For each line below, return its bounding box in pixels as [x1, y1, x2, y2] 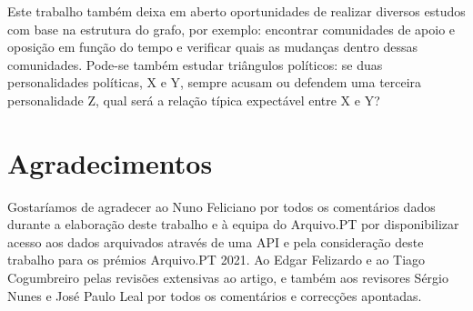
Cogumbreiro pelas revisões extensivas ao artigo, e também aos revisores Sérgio [7, 268, 448, 287]
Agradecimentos [7, 144, 213, 181]
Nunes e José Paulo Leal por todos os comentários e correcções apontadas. [7, 286, 422, 305]
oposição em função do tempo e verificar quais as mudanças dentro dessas [7, 37, 418, 56]
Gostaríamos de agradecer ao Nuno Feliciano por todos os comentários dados [7, 196, 436, 216]
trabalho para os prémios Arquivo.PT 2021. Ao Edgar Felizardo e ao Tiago [7, 250, 426, 269]
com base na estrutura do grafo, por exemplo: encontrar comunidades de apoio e [7, 19, 456, 38]
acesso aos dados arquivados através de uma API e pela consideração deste [7, 232, 424, 251]
